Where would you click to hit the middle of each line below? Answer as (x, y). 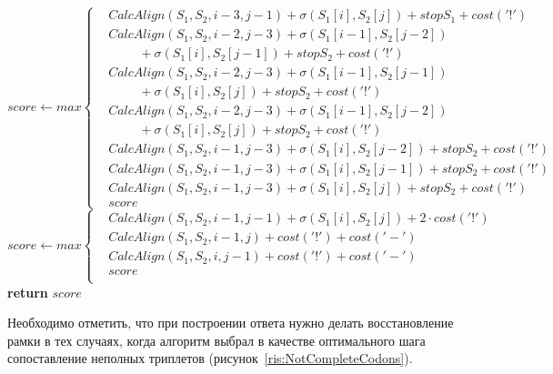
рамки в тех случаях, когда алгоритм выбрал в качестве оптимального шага (216, 340)
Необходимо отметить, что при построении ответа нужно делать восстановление (231, 323)
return (28, 292)
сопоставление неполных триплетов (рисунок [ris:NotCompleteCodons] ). (210, 358)
